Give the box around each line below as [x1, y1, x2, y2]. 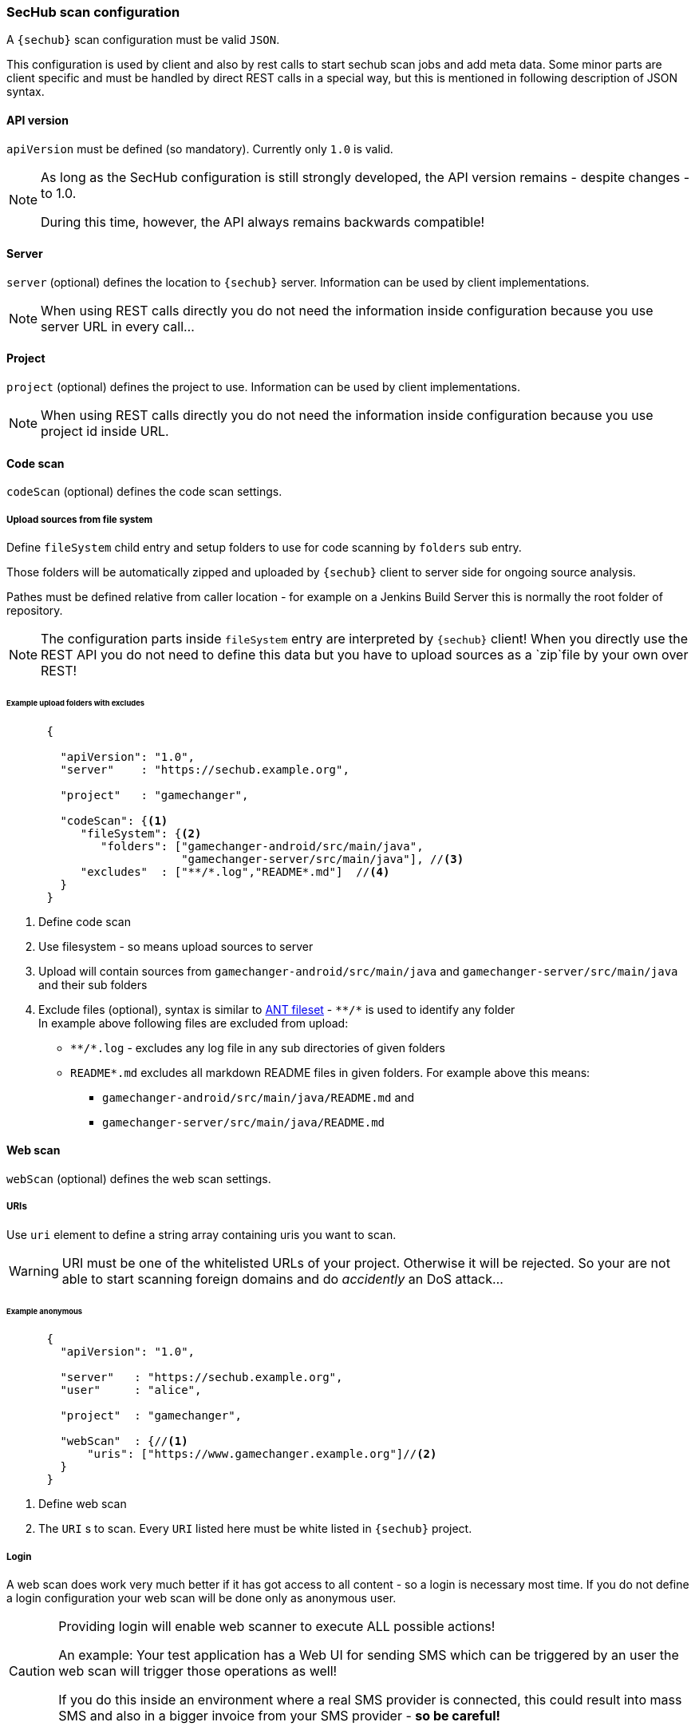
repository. [6, 604, 63, 618]
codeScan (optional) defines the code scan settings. [6, 485, 282, 499]
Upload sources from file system [6, 513, 153, 525]
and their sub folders [38, 977, 148, 992]
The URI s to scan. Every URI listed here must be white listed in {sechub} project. [38, 1522, 472, 1536]
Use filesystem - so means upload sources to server [38, 939, 314, 953]
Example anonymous [6, 1306, 83, 1316]
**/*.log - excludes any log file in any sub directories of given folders [70, 1040, 445, 1055]
